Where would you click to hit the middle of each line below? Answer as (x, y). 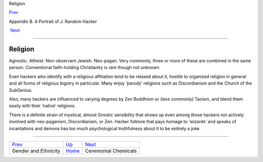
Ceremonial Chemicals (111, 151)
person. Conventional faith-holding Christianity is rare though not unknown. (85, 68)
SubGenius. (21, 90)
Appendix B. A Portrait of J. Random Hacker (53, 21)
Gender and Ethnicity (36, 151)
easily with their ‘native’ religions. (42, 106)
